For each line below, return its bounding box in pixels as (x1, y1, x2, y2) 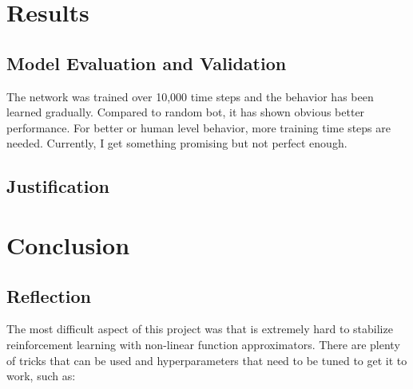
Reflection (6, 283, 91, 308)
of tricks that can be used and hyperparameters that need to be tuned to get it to (6, 352, 407, 368)
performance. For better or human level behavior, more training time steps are (6, 119, 391, 136)
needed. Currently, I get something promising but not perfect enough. (6, 135, 347, 151)
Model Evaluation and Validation (6, 50, 287, 75)
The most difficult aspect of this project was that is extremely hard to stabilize (6, 320, 393, 337)
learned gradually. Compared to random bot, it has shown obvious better (6, 104, 365, 120)
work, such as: (6, 367, 76, 384)
